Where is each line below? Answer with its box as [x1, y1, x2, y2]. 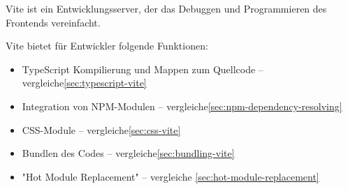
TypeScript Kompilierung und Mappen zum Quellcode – [22, 61, 263, 76]
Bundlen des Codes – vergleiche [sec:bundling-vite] [22, 146, 235, 160]
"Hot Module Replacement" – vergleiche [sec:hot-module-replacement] [22, 169, 319, 183]
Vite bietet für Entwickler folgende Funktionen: [6, 38, 208, 53]
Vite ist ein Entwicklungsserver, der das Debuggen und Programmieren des [6, 1, 327, 15]
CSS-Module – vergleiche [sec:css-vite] [22, 122, 181, 137]
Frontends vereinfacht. [6, 15, 101, 29]
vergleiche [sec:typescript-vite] [22, 75, 147, 90]
